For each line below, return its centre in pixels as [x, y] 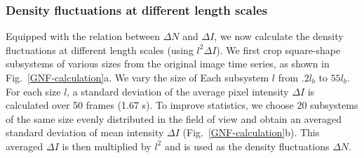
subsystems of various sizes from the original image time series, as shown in [168, 64]
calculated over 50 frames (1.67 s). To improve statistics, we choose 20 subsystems [182, 105]
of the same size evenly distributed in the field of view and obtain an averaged [174, 118]
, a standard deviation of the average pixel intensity [178, 91]
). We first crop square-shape [278, 50]
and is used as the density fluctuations [247, 146]
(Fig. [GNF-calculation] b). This [251, 132]
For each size [33, 91]
